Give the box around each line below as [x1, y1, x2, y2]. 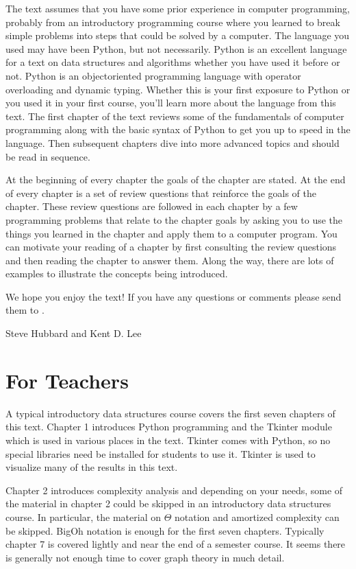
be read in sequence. [5, 149, 90, 163]
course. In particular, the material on [5, 509, 161, 524]
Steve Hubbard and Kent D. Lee [5, 326, 142, 340]
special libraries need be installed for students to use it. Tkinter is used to [5, 446, 316, 461]
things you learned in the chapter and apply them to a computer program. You [5, 226, 338, 240]
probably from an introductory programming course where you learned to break [5, 14, 340, 29]
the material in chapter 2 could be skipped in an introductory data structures [5, 496, 331, 511]
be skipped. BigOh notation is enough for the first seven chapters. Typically [5, 523, 325, 537]
